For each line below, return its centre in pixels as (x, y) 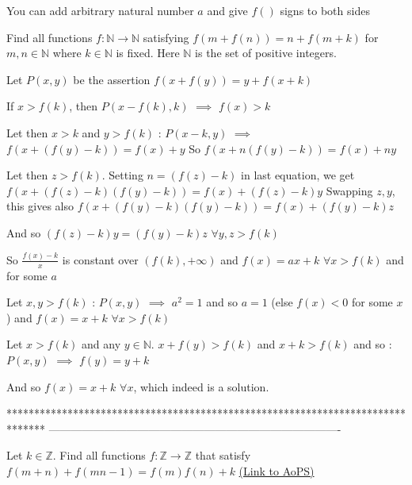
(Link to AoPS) (277, 471)
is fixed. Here (148, 53)
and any (101, 344)
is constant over (100, 259)
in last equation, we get (298, 175)
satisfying (166, 37)
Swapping (349, 190)
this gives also (40, 206)
